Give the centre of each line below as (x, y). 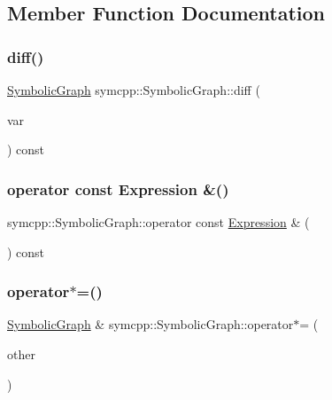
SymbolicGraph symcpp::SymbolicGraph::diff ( (134, 90)
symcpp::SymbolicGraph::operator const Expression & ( (158, 222)
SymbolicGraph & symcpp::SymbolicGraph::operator (151, 324)
